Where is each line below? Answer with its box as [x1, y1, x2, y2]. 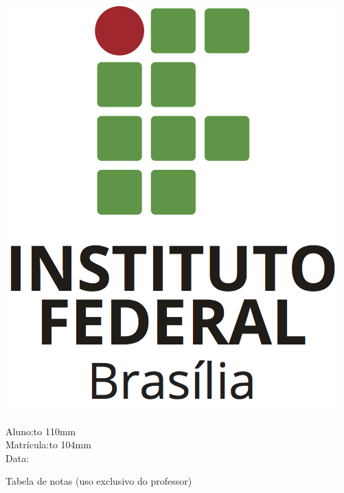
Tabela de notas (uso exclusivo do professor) [5, 474, 192, 488]
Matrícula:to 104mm [5, 437, 91, 452]
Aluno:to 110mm [5, 424, 76, 438]
